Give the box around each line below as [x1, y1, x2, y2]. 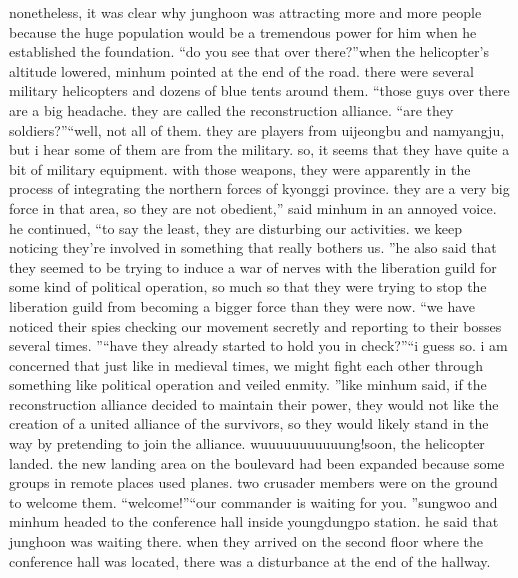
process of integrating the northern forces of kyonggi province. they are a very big [9, 178, 510, 199]
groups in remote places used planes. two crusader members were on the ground [9, 472, 498, 493]
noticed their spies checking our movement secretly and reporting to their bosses [9, 315, 502, 336]
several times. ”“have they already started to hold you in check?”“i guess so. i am [9, 335, 508, 356]
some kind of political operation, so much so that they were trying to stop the [9, 276, 487, 297]
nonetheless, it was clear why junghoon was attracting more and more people [9, 2, 482, 22]
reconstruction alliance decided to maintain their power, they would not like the [9, 393, 499, 414]
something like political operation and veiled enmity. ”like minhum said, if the [9, 374, 487, 395]
